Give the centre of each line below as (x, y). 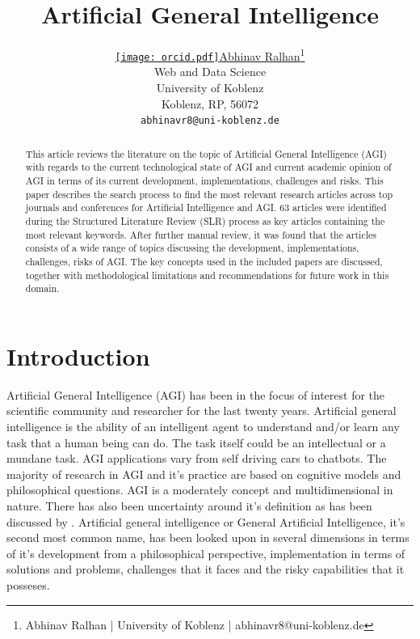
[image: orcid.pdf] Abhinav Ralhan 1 (210, 55)
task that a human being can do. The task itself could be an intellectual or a (196, 442)
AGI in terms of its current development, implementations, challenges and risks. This (204, 180)
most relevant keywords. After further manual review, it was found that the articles (201, 234)
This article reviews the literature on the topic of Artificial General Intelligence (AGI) (206, 153)
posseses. (28, 584)
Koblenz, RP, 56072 (210, 103)
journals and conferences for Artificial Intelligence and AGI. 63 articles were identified (206, 207)
